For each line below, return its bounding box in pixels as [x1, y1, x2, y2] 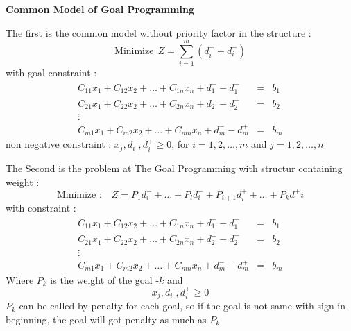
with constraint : [6, 201, 76, 215]
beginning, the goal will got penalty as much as [6, 312, 207, 326]
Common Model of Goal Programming [6, 2, 194, 16]
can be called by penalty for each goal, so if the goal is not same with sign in [19, 298, 346, 313]
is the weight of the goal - [50, 272, 160, 287]
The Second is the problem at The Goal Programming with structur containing [6, 160, 343, 175]
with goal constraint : [6, 65, 97, 80]
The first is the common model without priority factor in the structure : [6, 25, 311, 40]
